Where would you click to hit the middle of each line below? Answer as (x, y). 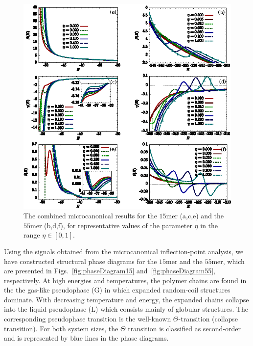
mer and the (184, 261)
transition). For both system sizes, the (61, 328)
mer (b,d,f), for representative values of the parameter (111, 225)
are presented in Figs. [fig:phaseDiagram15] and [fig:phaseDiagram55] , (110, 271)
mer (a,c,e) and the (195, 216)
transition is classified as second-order (184, 328)
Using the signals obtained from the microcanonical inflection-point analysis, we (124, 251)
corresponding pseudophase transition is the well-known (88, 319)
